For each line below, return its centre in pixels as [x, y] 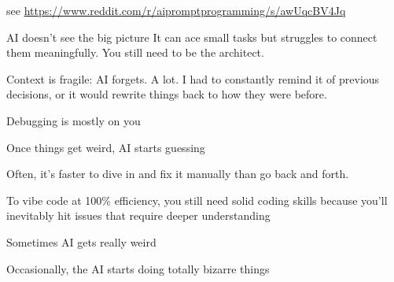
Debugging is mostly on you [74, 120]
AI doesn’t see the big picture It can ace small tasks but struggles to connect [192, 37]
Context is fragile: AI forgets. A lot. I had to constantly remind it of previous [193, 78]
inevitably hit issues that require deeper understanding [138, 215]
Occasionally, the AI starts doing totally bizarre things [138, 268]
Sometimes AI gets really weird [81, 241]
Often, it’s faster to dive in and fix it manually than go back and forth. [178, 174]
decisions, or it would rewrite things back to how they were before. [167, 94]
